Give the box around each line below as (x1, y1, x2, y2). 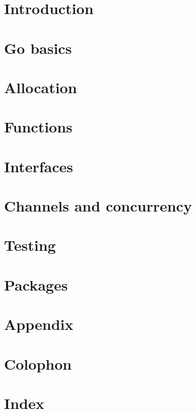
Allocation (4, 77, 77, 97)
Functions (4, 116, 73, 137)
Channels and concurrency (4, 195, 192, 216)
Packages (4, 274, 68, 295)
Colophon (4, 353, 72, 374)
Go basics (4, 37, 72, 58)
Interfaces (4, 156, 74, 176)
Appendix (4, 314, 74, 334)
